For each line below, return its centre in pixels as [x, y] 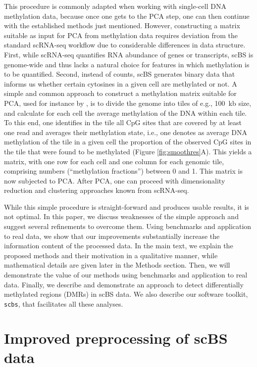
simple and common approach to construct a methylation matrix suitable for [120, 93]
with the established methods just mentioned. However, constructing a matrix [122, 25]
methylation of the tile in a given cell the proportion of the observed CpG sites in [128, 142]
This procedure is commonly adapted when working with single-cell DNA [115, 6]
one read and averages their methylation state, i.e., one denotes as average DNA [126, 132]
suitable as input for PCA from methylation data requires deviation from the [121, 35]
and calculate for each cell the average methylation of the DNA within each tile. [126, 113]
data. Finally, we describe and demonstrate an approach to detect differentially [124, 284]
